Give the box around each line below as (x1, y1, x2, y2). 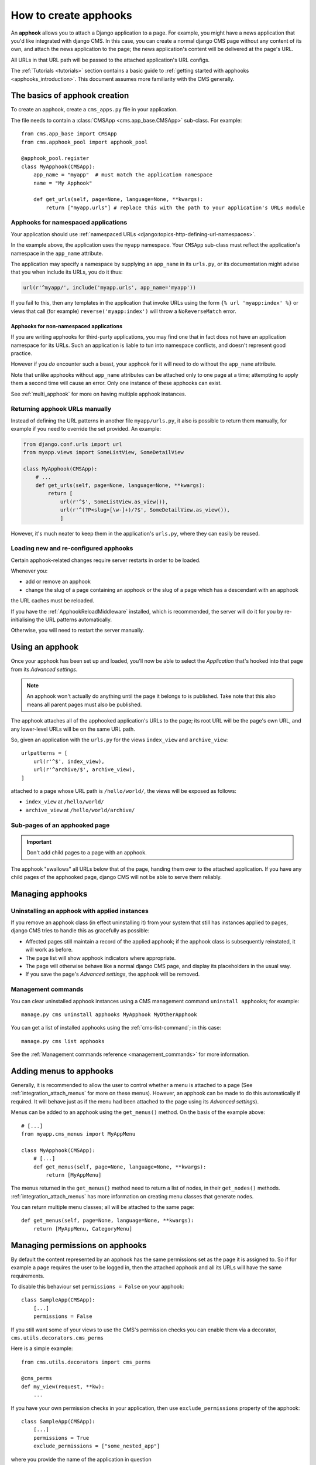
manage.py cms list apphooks (21, 1038, 105, 1044)
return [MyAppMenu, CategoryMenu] (33, 1225, 133, 1232)
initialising (11, 616, 35, 623)
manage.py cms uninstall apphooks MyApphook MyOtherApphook (21, 1011, 197, 1018)
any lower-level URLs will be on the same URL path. (11, 725, 135, 732)
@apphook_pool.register (21, 155, 90, 162)
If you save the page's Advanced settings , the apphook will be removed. (25, 970, 200, 978)
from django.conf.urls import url (23, 441, 122, 448)
